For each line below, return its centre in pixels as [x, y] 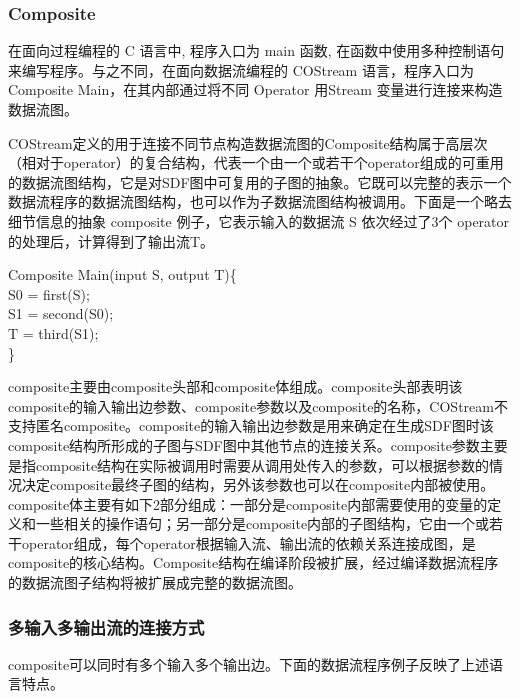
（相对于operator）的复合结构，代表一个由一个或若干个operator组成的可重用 [256, 162]
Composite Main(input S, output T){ [122, 274]
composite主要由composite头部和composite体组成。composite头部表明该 [235, 386]
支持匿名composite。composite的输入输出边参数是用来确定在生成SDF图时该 [251, 425]
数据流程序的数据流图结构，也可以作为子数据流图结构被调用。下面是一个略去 [260, 201]
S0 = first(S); [49, 293]
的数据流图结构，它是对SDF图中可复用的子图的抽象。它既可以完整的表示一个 [260, 181]
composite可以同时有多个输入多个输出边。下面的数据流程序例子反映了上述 [249, 663]
